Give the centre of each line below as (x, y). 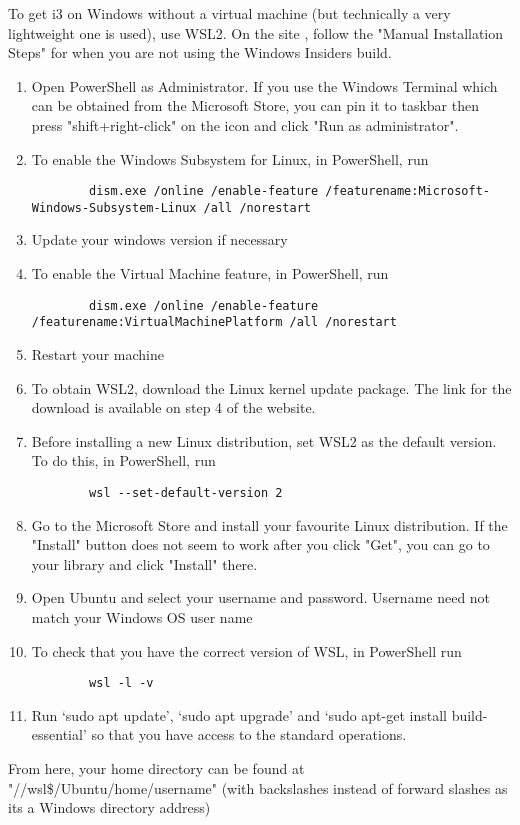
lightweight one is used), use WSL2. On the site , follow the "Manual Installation (256, 32)
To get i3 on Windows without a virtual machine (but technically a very (229, 13)
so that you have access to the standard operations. (249, 734)
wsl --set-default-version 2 (186, 492)
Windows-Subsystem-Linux (114, 207)
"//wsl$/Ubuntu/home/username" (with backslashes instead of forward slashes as (258, 787)
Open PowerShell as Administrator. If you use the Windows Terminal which (264, 85)
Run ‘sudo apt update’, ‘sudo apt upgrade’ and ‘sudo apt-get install (239, 714)
